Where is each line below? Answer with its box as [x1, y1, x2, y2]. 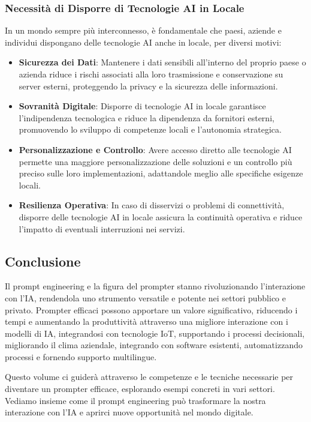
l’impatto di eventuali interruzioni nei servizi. [19, 222, 185, 235]
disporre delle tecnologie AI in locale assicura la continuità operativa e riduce [19, 210, 303, 223]
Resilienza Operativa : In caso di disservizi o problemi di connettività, [19, 199, 285, 211]
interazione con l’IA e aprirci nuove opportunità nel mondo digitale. [5, 406, 253, 418]
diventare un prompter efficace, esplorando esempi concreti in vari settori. [5, 382, 275, 395]
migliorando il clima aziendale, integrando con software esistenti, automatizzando [5, 339, 303, 351]
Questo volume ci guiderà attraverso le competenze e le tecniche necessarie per [5, 370, 294, 383]
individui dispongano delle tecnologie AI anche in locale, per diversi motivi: [5, 35, 282, 48]
